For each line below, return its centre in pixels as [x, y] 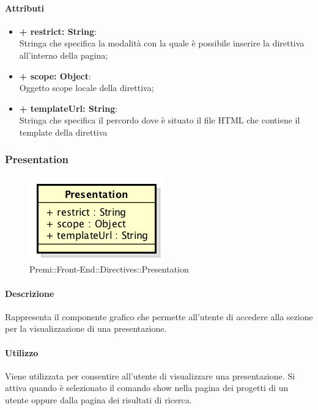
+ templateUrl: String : [68, 108]
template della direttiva [63, 132]
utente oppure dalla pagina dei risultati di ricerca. [98, 399]
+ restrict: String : [58, 31]
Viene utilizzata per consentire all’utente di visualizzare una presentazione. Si [150, 375]
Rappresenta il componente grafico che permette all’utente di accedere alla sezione [159, 316]
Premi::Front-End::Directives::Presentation [109, 269]
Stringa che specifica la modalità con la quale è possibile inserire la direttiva [162, 43]
